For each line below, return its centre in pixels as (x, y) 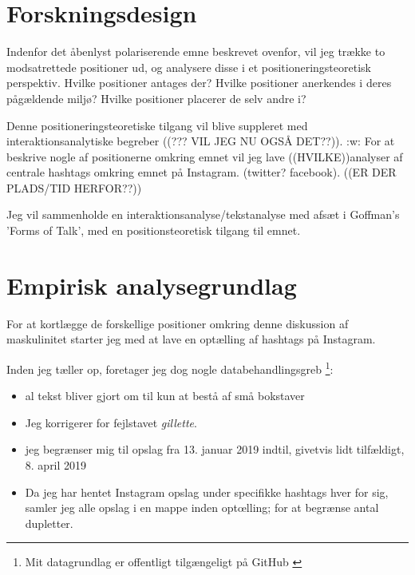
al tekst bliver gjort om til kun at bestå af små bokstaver (165, 396)
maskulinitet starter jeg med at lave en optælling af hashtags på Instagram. (191, 339)
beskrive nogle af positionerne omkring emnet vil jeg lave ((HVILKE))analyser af (205, 156)
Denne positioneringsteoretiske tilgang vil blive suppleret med (157, 125)
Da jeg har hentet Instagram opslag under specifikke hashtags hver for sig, (207, 492)
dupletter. (49, 523)
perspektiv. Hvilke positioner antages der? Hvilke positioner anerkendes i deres (199, 83)
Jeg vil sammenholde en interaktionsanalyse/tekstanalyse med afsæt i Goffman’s (203, 214)
